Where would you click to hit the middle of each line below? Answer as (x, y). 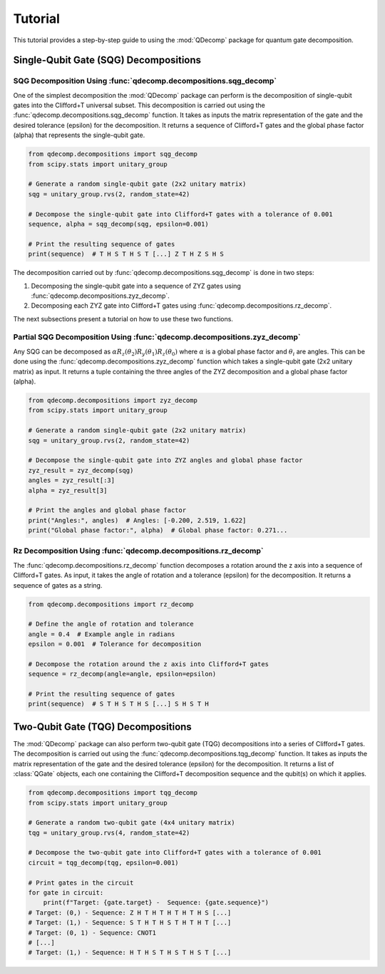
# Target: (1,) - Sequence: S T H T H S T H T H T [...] (130, 923)
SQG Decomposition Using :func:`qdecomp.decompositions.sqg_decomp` (145, 81)
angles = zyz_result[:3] (72, 481)
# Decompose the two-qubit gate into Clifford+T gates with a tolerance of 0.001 (175, 853)
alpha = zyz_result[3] (68, 490)
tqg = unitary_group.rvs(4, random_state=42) (109, 833)
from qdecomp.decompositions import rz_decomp (111, 604)
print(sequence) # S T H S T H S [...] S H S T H (119, 704)
